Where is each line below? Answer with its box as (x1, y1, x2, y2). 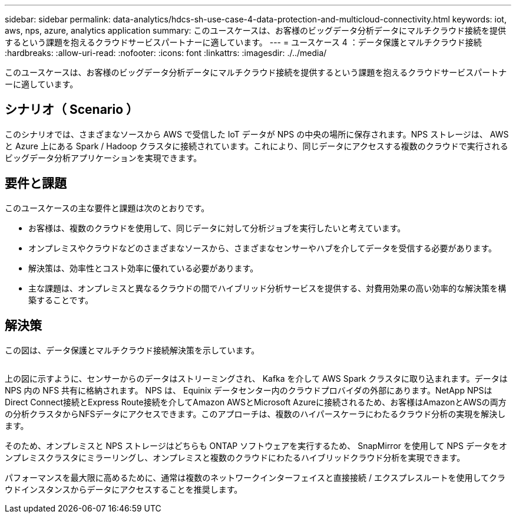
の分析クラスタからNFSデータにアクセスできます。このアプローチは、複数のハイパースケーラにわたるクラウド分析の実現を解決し (5, 408, 506, 419)
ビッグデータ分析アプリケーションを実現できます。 (5, 152, 202, 163)
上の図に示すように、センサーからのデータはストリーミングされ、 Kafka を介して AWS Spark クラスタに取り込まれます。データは (5, 373, 508, 383)
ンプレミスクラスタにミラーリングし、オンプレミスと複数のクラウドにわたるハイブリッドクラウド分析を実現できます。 (5, 452, 465, 463)
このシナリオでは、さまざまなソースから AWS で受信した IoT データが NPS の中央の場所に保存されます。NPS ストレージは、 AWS (5, 129, 509, 139)
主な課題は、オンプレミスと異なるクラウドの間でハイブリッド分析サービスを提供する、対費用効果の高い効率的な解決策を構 (28, 283, 507, 293)
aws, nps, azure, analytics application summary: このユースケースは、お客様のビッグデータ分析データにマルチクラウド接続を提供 (5, 25, 507, 35)
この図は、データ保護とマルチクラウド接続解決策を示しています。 (5, 345, 260, 355)
